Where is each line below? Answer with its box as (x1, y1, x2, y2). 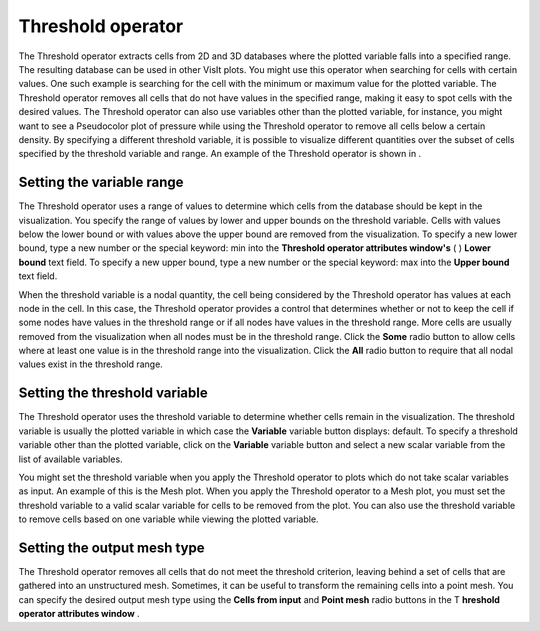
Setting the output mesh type (18, 539, 205, 556)
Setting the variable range (18, 174, 184, 191)
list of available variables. (18, 453, 124, 465)
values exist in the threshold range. (18, 358, 164, 370)
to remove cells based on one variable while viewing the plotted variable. (18, 513, 319, 525)
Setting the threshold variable (18, 385, 209, 402)
